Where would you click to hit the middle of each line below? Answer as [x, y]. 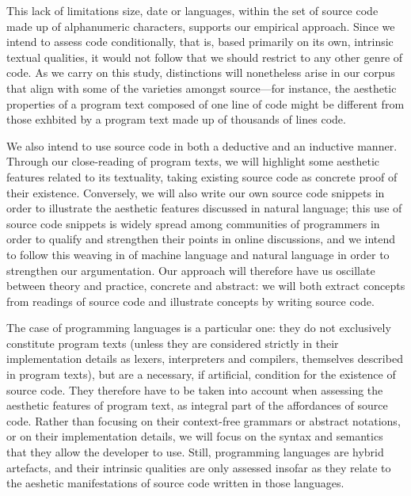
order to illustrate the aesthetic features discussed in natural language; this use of [204, 208]
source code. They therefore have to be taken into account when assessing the [195, 389]
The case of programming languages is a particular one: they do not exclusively [199, 328]
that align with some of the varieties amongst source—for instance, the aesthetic [202, 88]
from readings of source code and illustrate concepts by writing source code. [190, 301]
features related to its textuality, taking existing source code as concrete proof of [202, 176]
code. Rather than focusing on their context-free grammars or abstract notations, [204, 420]
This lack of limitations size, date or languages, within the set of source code [192, 10]
